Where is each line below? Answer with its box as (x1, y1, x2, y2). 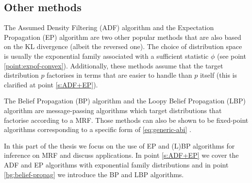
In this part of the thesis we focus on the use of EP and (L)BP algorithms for (4, 140, 235, 150)
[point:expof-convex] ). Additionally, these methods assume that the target (4, 60, 223, 70)
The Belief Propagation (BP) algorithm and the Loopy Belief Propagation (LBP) (4, 96, 246, 106)
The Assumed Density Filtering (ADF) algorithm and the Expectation (4, 22, 214, 33)
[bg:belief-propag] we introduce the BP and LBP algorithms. (4, 169, 184, 179)
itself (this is (200, 70, 237, 80)
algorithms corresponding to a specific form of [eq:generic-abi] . (4, 124, 191, 134)
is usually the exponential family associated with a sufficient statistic (4, 50, 209, 61)
